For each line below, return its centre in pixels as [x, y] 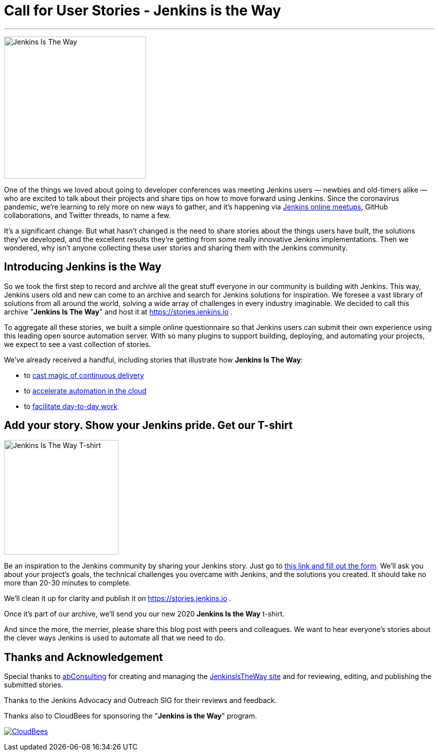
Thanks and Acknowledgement [83, 657]
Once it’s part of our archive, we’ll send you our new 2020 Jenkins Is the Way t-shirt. [144, 614]
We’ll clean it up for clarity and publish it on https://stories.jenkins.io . [118, 598]
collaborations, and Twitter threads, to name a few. [87, 215]
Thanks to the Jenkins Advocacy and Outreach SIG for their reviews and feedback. [140, 700]
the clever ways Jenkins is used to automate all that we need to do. [115, 638]
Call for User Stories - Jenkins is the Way [142, 10]
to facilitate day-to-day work [71, 406]
